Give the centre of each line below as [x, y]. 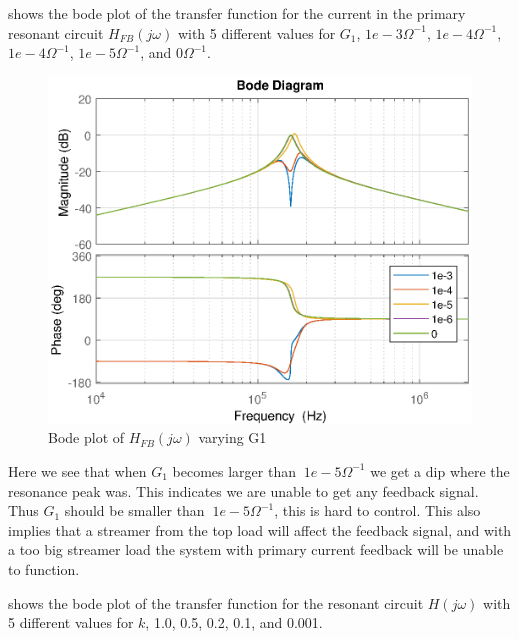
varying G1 [232, 437]
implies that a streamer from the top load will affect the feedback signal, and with [260, 529]
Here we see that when [77, 470]
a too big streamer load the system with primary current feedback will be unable [256, 549]
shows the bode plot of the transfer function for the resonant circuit [216, 602]
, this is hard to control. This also [377, 510]
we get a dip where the [440, 470]
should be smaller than [134, 510]
